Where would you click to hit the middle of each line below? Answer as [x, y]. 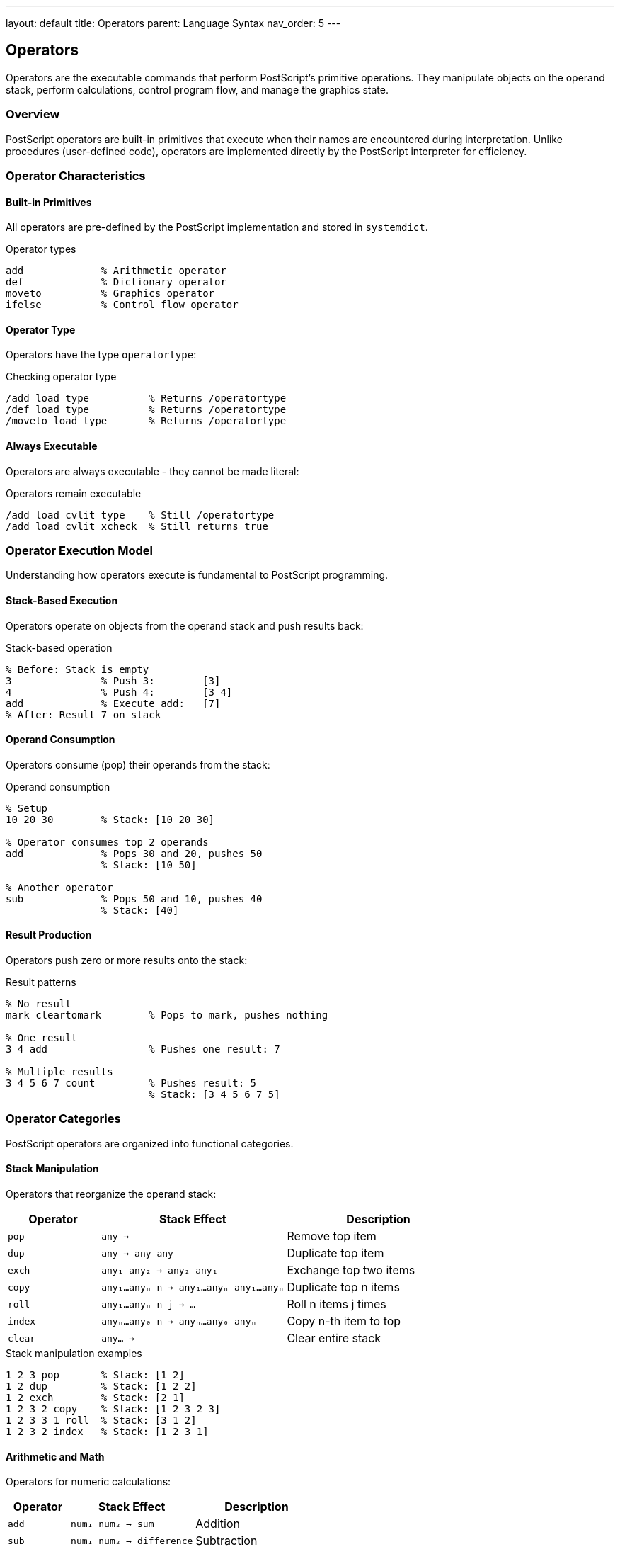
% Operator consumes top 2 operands [107, 842]
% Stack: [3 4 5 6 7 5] [214, 1095]
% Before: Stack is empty [77, 669]
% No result [39, 1004]
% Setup [27, 808]
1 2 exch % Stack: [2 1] [95, 1398]
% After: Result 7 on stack [84, 714]
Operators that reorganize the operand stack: [111, 1194]
